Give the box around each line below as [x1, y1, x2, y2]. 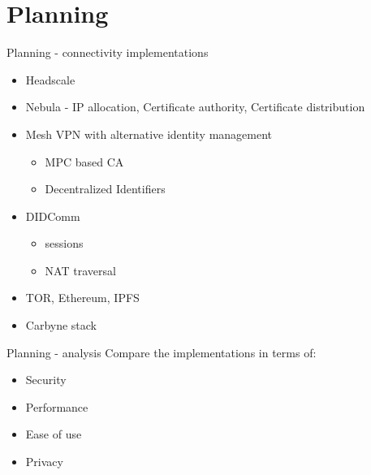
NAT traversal [45, 261, 116, 279]
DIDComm [25, 207, 80, 224]
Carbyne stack [25, 317, 97, 334]
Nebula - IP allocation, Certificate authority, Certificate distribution [25, 98, 365, 115]
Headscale [25, 71, 75, 88]
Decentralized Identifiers [45, 180, 166, 197]
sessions [45, 235, 84, 252]
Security [25, 371, 67, 388]
